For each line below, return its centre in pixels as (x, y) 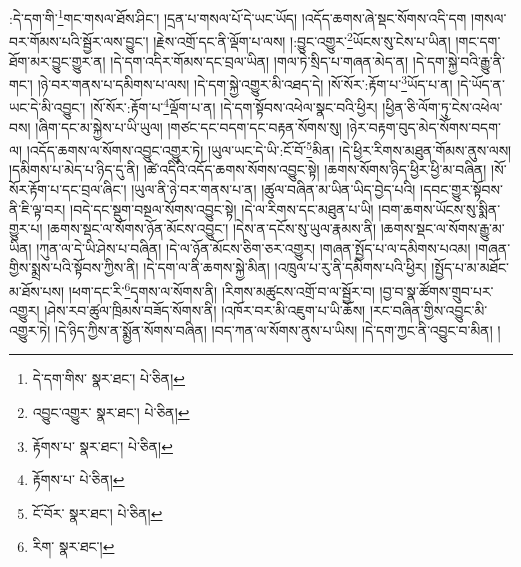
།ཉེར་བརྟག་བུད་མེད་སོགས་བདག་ (424, 126)
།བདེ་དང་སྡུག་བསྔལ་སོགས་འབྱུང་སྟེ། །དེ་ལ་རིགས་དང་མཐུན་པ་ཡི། (222, 208)
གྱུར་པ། (26, 228)
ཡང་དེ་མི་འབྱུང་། (47, 107)
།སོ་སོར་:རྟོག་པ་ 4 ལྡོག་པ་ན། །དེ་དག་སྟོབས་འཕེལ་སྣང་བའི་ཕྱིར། (234, 105)
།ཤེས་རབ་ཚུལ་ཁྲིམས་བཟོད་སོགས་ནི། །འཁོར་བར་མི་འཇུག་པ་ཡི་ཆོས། (205, 310)
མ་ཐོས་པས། (37, 290)
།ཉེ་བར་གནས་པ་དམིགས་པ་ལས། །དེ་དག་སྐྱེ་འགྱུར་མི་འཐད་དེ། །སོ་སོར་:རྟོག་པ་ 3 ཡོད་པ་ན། (245, 82)
